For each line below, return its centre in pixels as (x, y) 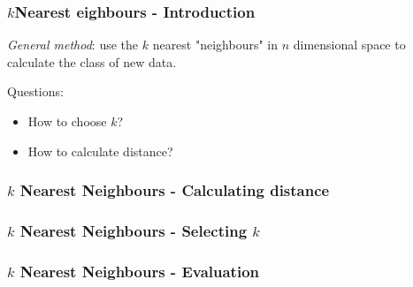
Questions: (35, 91)
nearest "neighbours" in (215, 45)
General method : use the (73, 45)
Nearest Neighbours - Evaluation (139, 271)
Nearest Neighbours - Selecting (134, 230)
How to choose (67, 121)
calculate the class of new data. (92, 61)
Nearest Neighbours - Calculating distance (175, 190)
